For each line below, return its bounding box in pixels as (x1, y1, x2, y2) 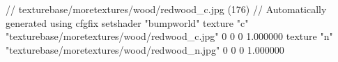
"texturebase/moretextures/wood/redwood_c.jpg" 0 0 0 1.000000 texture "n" (6, 29, 333, 43)
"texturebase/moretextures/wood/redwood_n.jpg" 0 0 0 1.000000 (6, 42, 284, 56)
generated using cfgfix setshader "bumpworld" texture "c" (6, 15, 249, 30)
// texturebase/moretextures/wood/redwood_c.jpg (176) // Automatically (6, 2, 327, 16)
